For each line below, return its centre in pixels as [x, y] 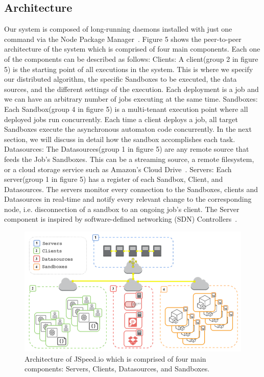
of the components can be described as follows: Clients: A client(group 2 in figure [131, 58]
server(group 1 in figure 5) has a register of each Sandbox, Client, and [114, 179]
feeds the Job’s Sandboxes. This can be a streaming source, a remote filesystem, [129, 159]
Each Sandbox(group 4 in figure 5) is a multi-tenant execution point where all [126, 109]
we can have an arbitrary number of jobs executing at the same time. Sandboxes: [131, 99]
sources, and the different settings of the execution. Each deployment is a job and [131, 89]
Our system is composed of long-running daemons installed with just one [118, 29]
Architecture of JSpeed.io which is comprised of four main [115, 358]
